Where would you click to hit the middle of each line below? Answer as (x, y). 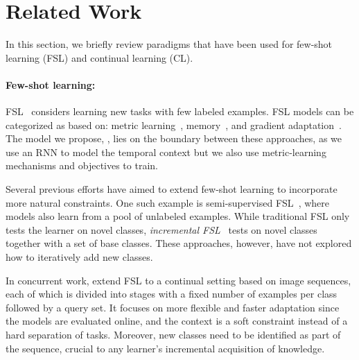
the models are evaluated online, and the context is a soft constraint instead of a (177, 321)
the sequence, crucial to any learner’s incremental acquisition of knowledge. (165, 348)
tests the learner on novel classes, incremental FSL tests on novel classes (161, 229)
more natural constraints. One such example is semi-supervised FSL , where (167, 202)
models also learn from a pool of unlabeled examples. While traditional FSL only (178, 216)
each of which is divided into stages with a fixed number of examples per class (172, 294)
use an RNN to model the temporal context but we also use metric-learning (166, 152)
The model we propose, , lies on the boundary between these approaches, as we (174, 138)
